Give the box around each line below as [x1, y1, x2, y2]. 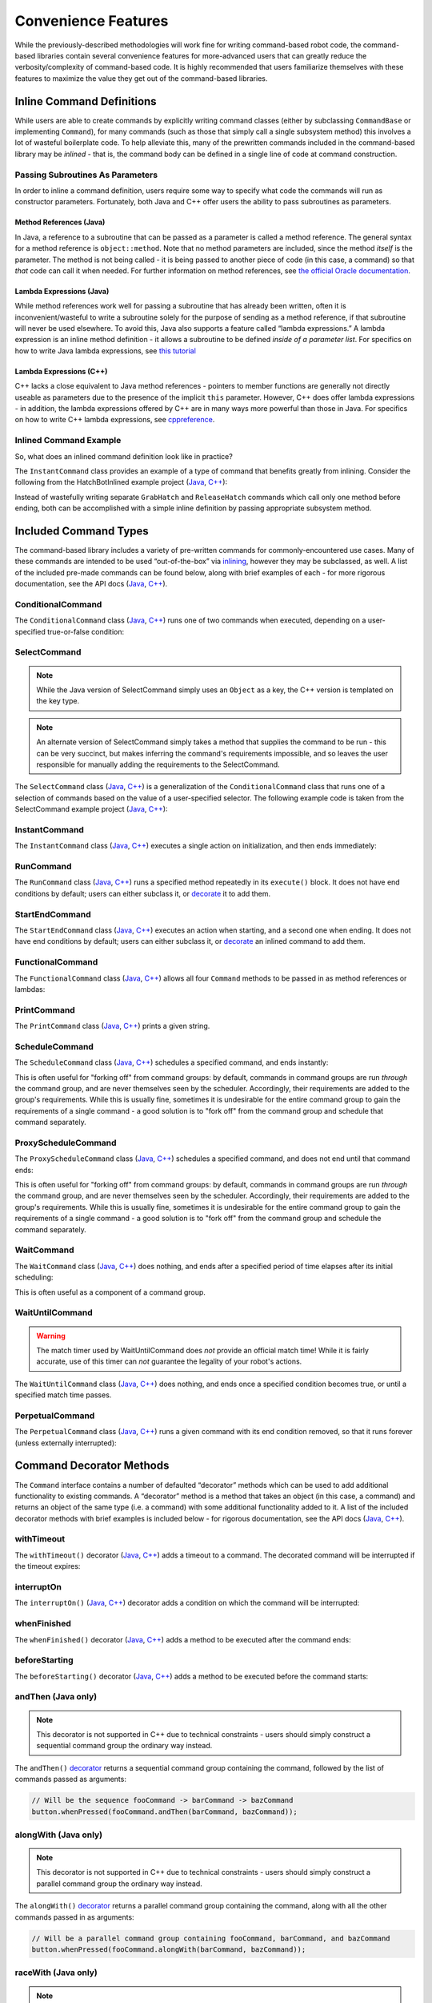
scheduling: [14, 1272, 54, 1282]
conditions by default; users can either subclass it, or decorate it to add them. [14, 889, 271, 898]
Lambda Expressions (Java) [14, 286, 110, 296]
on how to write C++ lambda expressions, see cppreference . [14, 415, 215, 425]
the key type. [36, 696, 80, 706]
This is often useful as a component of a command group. [14, 1287, 206, 1297]
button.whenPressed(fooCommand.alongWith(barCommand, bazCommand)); [31, 1945, 306, 1954]
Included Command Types [14, 524, 150, 538]
